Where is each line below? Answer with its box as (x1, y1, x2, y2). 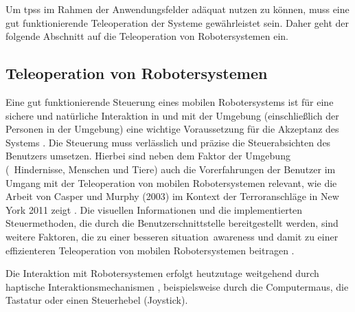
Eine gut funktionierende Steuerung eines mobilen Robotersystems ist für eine (5, 94, 334, 109)
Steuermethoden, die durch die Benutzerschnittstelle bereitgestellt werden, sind (5, 216, 339, 230)
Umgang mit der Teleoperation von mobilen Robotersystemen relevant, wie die (5, 175, 337, 190)
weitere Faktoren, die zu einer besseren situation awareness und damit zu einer (5, 229, 339, 243)
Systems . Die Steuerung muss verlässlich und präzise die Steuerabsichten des (5, 135, 331, 149)
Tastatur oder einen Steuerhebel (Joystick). (5, 293, 188, 307)
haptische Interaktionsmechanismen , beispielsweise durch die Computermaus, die (5, 279, 349, 293)
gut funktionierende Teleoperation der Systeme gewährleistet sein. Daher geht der (5, 15, 349, 30)
